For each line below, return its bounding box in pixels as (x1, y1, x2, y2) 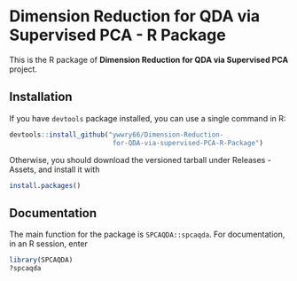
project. (9, 64, 38, 74)
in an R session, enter (9, 238, 89, 249)
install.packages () (9, 181, 82, 190)
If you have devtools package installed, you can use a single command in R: (9, 113, 286, 123)
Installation (9, 90, 73, 105)
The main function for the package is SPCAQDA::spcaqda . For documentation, (9, 229, 285, 240)
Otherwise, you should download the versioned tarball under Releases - (9, 154, 272, 165)
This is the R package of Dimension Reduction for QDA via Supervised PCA (9, 54, 289, 65)
